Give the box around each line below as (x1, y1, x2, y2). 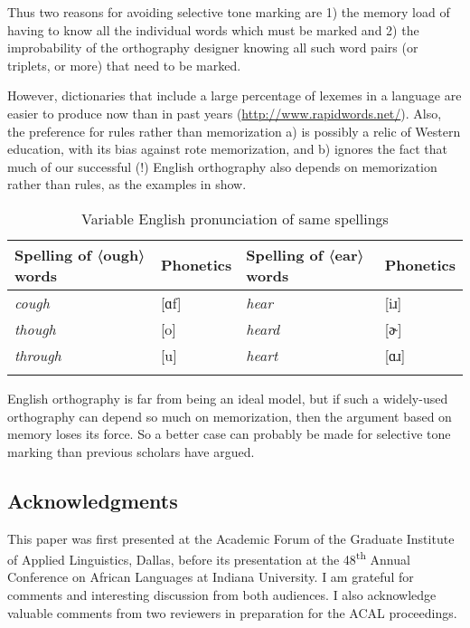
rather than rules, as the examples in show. (7, 175, 247, 194)
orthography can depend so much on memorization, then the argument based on (7, 406, 452, 425)
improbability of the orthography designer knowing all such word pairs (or (7, 38, 418, 57)
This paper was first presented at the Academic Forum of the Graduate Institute (7, 528, 455, 547)
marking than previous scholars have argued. (7, 442, 255, 461)
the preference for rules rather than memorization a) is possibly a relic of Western (7, 121, 461, 140)
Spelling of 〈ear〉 (246, 243, 364, 265)
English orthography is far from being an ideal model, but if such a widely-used (7, 388, 448, 407)
